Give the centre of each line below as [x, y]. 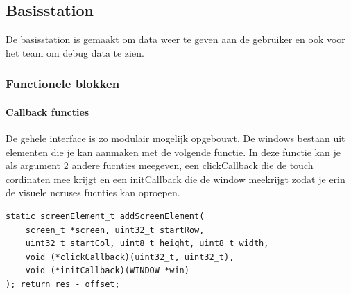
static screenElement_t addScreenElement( [105, 216]
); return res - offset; [63, 284]
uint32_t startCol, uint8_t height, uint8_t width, [147, 244]
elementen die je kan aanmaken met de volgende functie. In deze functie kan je [173, 152]
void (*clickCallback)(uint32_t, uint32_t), [130, 257]
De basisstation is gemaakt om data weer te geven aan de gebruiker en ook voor [175, 39]
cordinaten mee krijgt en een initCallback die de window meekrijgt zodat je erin [175, 179]
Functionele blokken [63, 84]
